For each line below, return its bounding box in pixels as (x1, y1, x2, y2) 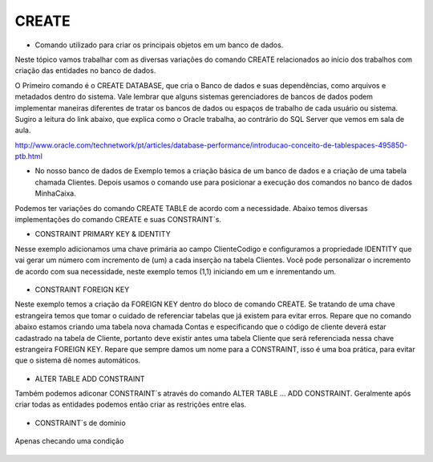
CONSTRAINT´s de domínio (34, 418, 126, 428)
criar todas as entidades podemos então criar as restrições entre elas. (14, 399, 247, 409)
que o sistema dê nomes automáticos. (14, 355, 141, 365)
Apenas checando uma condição (14, 436, 124, 446)
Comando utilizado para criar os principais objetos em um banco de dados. (34, 40, 284, 50)
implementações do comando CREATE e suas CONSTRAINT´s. (14, 215, 222, 225)
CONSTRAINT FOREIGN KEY (34, 285, 130, 294)
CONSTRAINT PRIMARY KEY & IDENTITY (34, 229, 172, 239)
